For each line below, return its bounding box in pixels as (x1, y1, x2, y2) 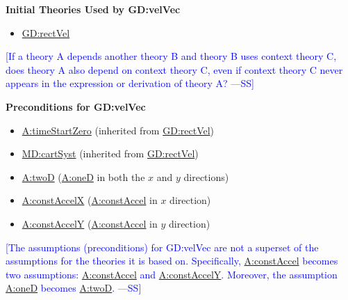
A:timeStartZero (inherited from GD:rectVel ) (22, 123, 215, 137)
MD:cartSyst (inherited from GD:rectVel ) (22, 146, 199, 161)
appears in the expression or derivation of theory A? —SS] (6, 76, 254, 90)
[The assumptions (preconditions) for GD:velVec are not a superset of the (6, 239, 319, 254)
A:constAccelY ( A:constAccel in (22, 216, 158, 230)
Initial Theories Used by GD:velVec (6, 2, 181, 16)
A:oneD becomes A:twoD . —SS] (6, 281, 142, 295)
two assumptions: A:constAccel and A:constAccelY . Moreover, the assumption (6, 267, 338, 281)
